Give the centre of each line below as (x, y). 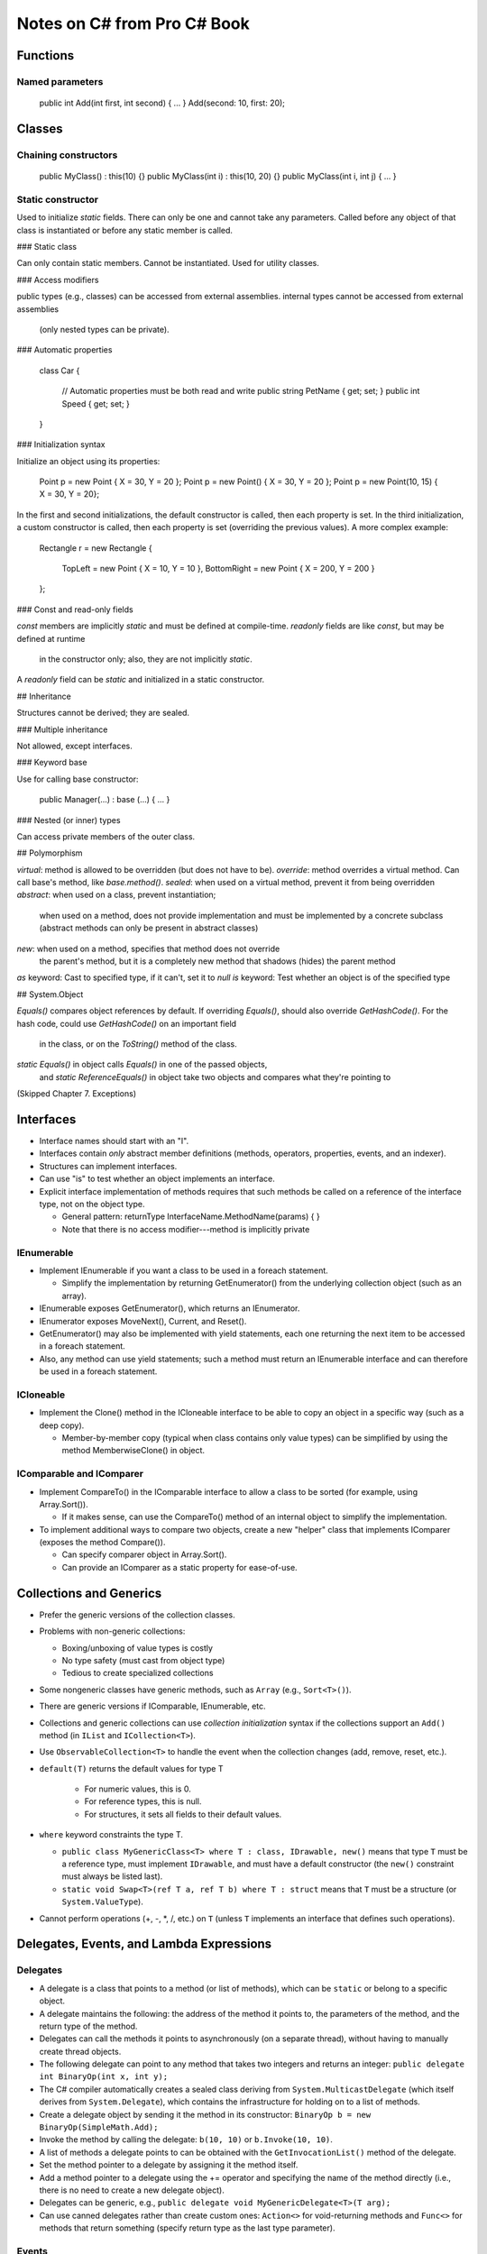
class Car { (60, 371)
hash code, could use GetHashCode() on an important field (127, 1023)
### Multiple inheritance (62, 729)
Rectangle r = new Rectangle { (96, 548)
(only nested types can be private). (105, 329)
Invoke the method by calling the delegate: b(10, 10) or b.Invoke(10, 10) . (186, 2139)
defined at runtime (51, 638)
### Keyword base (52, 763)
